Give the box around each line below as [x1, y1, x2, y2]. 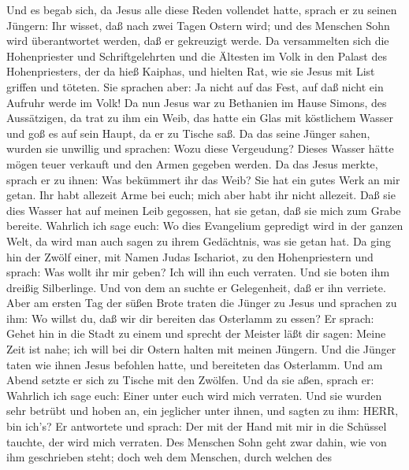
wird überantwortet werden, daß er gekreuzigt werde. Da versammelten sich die [6, 32, 389, 49]
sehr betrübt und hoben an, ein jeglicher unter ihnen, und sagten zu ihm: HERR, [6, 402, 399, 419]
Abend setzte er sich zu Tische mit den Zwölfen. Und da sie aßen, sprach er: [6, 372, 374, 388]
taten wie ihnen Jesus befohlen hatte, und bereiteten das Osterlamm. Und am [6, 356, 383, 372]
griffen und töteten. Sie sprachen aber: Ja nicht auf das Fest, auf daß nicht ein [6, 78, 384, 94]
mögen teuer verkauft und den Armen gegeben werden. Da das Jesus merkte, [6, 155, 378, 172]
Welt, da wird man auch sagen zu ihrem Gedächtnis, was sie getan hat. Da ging [6, 232, 391, 249]
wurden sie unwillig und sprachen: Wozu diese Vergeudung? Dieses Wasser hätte [6, 140, 394, 157]
